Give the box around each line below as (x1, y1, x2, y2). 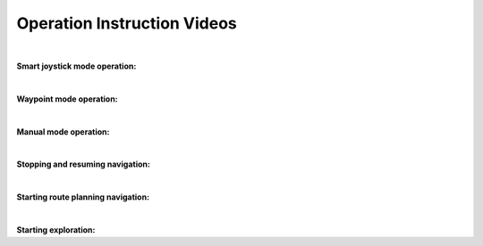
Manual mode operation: (16, 126, 110, 137)
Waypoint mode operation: (16, 94, 118, 104)
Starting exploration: (16, 224, 96, 235)
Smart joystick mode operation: (16, 61, 137, 71)
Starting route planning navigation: (16, 192, 150, 202)
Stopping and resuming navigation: (16, 159, 151, 169)
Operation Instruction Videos (16, 13, 237, 33)
